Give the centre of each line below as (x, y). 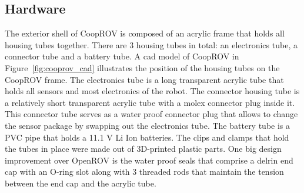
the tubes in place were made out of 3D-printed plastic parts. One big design (143, 149)
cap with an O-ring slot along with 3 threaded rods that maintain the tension (144, 172)
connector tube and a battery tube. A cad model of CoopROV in (122, 56)
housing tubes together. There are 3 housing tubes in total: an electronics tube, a (151, 44)
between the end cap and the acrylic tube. (81, 183)
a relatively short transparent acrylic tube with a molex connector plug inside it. (150, 102)
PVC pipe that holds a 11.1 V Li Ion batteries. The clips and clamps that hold (147, 137)
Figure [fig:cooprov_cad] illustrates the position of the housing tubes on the (142, 67)
